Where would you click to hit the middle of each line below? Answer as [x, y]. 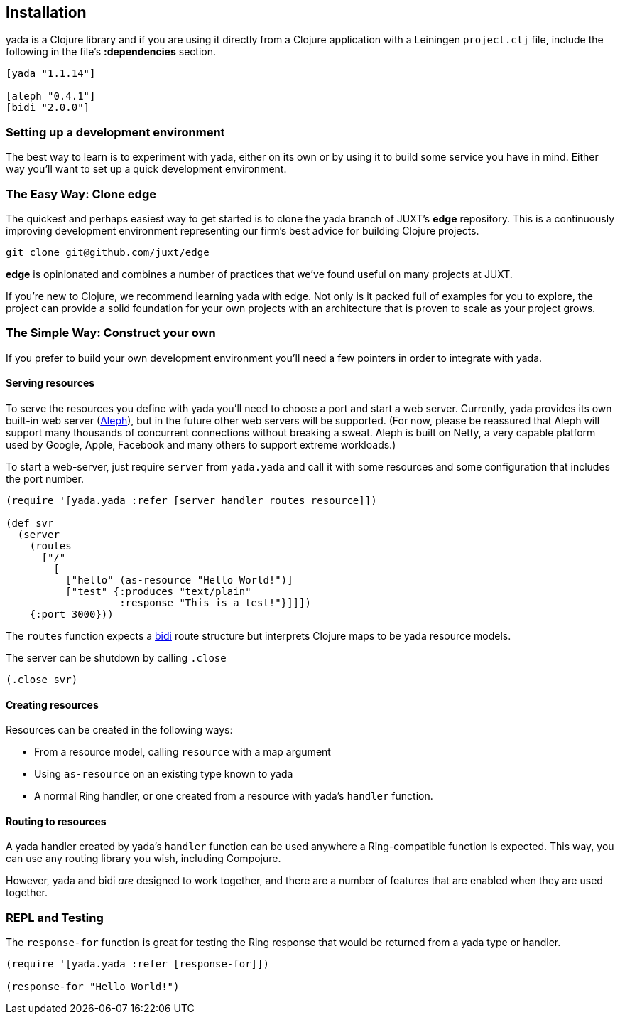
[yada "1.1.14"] [51, 74]
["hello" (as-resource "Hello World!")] [179, 580]
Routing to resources [56, 821]
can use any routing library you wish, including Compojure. [143, 859]
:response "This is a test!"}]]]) [215, 602]
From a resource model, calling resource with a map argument [183, 752]
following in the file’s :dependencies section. [111, 52]
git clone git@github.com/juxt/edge [108, 252]
